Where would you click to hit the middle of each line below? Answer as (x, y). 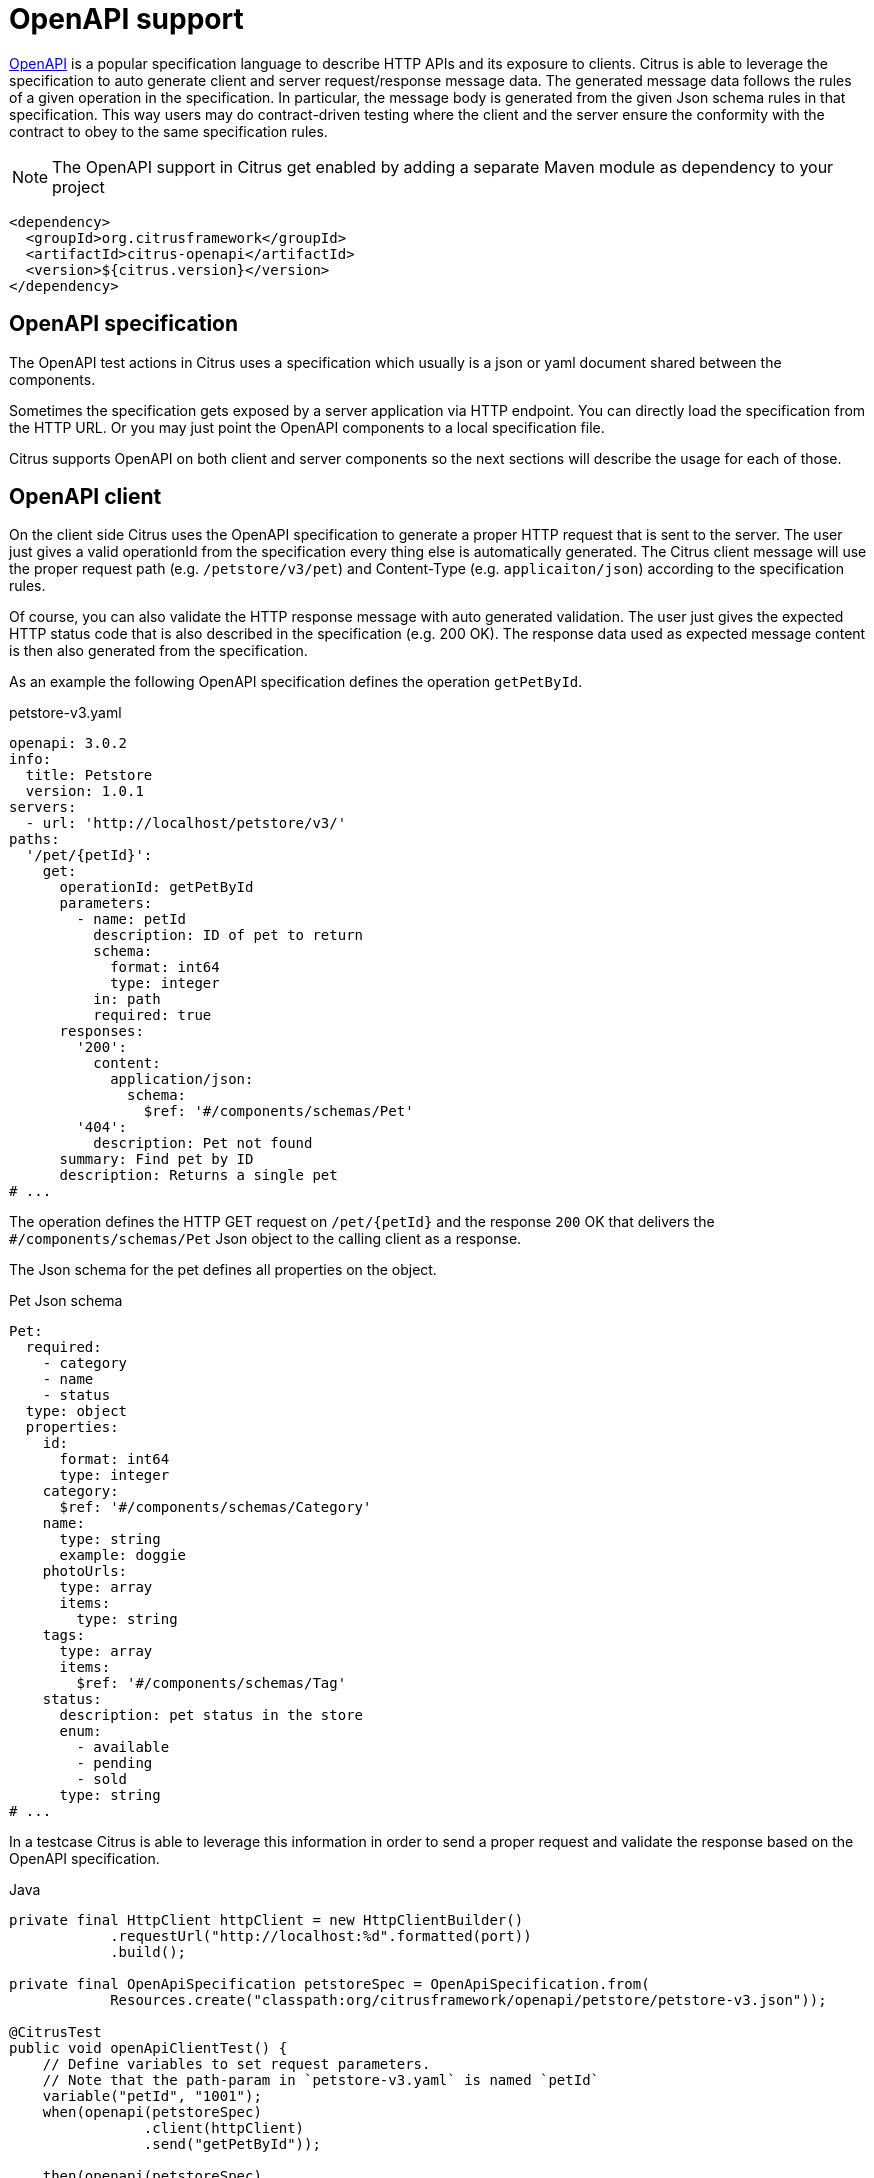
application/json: (182, 1079)
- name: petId (131, 919)
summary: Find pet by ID (156, 1159)
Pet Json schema (66, 1301)
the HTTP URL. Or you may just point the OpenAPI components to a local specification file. (307, 427)
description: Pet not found (203, 1143)
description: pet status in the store (211, 1715)
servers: (43, 807)
